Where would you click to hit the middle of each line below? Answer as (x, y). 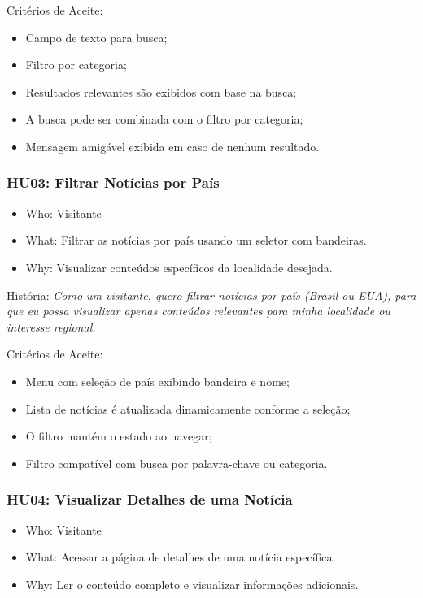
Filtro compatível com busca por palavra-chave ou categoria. (177, 463)
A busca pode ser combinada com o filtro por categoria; (164, 119)
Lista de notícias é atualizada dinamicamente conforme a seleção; (188, 408)
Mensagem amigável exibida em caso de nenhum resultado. (172, 146)
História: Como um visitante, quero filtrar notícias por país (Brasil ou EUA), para (211, 295)
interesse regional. (51, 326)
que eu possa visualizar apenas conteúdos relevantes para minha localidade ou (198, 311)
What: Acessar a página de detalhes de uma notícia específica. (181, 557)
